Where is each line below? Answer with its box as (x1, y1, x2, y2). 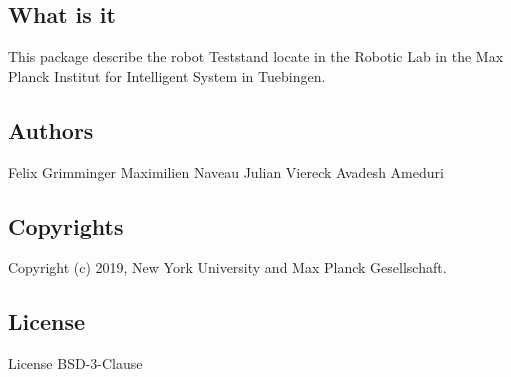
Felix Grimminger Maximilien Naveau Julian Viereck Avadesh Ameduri (8, 161, 444, 182)
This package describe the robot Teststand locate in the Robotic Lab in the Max (8, 46, 504, 67)
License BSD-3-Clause (8, 353, 143, 374)
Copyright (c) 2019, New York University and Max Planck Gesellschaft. (8, 257, 447, 278)
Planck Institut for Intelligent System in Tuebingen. (8, 65, 326, 86)
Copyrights (8, 210, 124, 241)
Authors (8, 114, 94, 145)
